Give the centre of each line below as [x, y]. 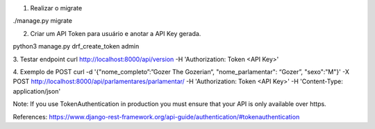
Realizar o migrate [56, 8]
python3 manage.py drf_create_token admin [76, 46]
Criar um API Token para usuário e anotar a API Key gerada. [116, 33]
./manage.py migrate [43, 21]
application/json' [37, 91]
